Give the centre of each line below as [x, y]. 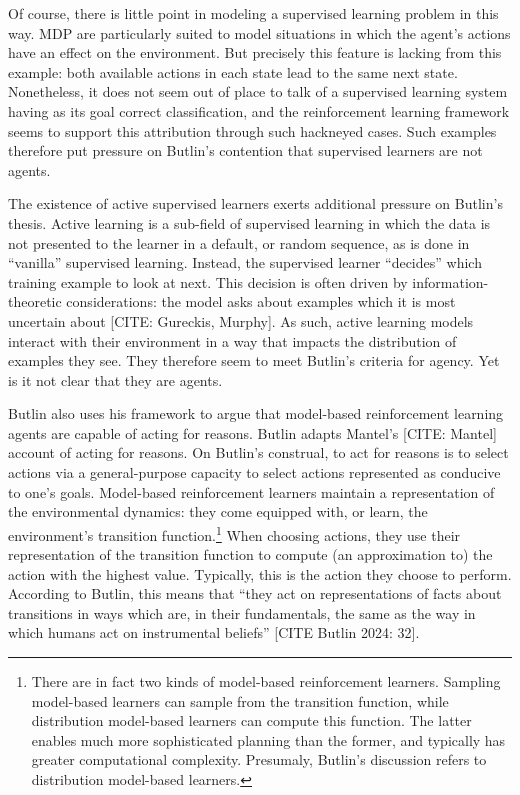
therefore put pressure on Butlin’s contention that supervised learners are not [245, 150]
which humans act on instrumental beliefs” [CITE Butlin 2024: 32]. [214, 632]
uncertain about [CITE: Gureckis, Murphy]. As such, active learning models [241, 320]
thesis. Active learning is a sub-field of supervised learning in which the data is [249, 222]
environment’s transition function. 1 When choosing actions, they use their [234, 533]
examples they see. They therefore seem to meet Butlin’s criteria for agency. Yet [254, 360]
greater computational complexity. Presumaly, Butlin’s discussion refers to [259, 759]
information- [450, 281]
